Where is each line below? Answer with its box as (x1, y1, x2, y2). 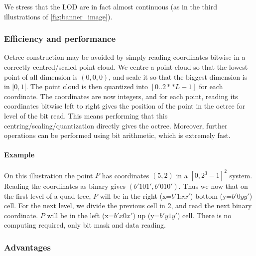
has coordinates (102, 170, 149, 180)
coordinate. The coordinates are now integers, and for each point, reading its (4, 91, 238, 101)
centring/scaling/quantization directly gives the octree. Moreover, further (4, 120, 228, 130)
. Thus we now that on (178, 181, 248, 191)
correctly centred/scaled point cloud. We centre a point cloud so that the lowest (4, 62, 248, 72)
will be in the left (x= (47, 210, 114, 220)
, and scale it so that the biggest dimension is (109, 71, 248, 82)
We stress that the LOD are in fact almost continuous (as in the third (4, 1, 217, 11)
